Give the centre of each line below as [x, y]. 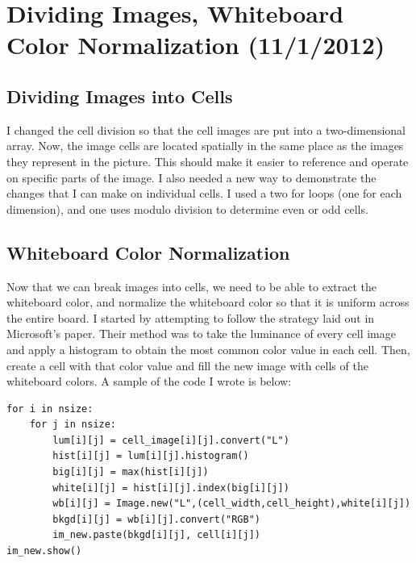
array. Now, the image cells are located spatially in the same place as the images [205, 146]
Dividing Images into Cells [120, 96]
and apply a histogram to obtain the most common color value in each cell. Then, [208, 349]
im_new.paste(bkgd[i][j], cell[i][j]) [156, 535]
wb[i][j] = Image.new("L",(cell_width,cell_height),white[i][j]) [232, 504]
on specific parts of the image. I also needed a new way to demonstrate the [191, 177]
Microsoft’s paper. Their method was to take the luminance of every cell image [201, 334]
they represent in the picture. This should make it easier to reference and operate [208, 161]
